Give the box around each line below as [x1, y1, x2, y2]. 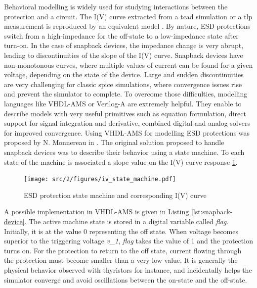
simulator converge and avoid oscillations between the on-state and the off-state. [4, 274, 247, 285]
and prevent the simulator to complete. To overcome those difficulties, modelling [4, 89, 248, 99]
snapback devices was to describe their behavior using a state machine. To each [4, 146, 245, 157]
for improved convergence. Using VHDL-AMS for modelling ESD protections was [4, 127, 250, 138]
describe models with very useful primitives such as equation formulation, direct [4, 108, 246, 118]
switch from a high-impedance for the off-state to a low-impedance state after [4, 30, 239, 41]
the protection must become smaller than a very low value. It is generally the [4, 255, 238, 265]
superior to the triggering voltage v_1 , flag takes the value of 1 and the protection [4, 236, 253, 246]
